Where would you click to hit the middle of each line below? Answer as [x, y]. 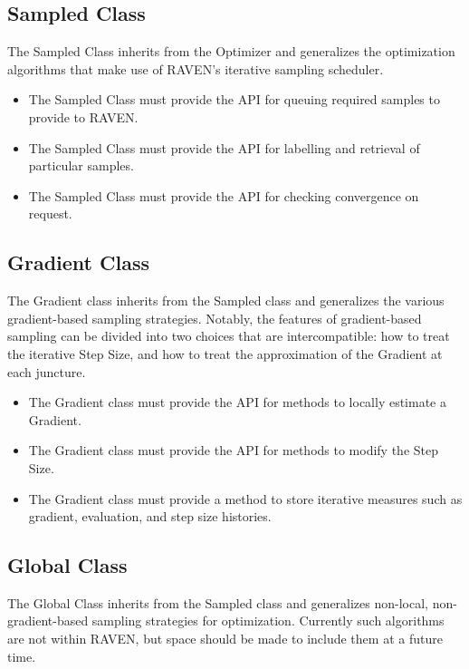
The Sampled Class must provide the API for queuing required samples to [234, 99]
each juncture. [47, 371]
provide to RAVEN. [83, 116]
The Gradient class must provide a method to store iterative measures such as [245, 498]
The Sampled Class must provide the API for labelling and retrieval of [224, 147]
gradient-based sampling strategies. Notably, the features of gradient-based [215, 318]
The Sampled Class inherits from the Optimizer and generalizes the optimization [231, 51]
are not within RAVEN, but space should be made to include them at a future [225, 639]
